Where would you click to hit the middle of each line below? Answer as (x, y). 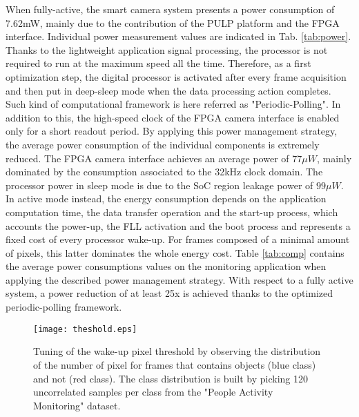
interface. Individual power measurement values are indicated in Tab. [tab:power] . (178, 36)
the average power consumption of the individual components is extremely (163, 144)
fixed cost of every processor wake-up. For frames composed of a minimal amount (178, 239)
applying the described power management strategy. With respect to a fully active (179, 279)
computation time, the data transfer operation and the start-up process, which (172, 212)
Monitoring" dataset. (77, 405)
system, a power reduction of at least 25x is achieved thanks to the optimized (169, 293)
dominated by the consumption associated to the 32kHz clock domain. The (164, 172)
